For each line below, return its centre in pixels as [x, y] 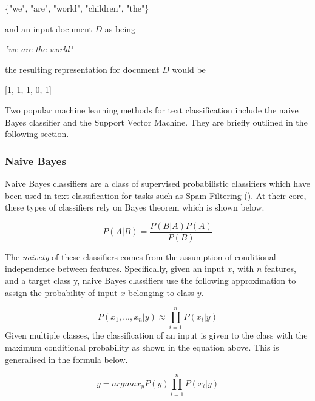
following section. [37, 134]
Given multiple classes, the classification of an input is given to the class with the [156, 335]
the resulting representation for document [82, 69]
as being [120, 28]
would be [189, 69]
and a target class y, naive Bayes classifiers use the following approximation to [151, 280]
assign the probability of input [61, 292]
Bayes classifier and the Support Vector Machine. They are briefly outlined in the [156, 122]
